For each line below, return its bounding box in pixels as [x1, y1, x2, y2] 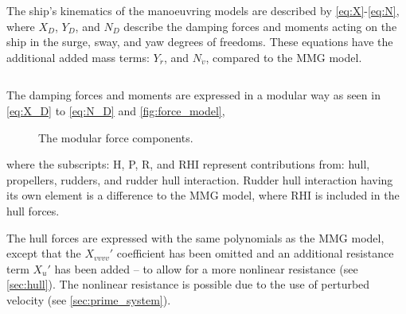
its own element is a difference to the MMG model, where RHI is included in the [6, 187, 400, 204]
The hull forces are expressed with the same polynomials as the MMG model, [6, 229, 385, 246]
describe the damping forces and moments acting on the [123, 17, 397, 34]
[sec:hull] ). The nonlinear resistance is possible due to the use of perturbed [6, 276, 370, 293]
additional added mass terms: [6, 48, 150, 65]
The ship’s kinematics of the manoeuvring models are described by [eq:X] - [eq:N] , [6, 2, 400, 18]
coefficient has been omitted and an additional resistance [116, 245, 394, 262]
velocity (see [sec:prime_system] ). [6, 291, 171, 308]
